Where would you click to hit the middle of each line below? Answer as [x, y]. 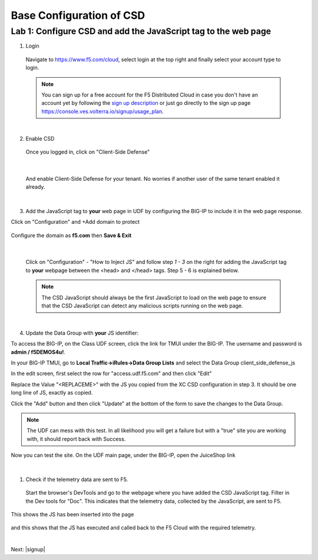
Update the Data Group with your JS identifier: [82, 333]
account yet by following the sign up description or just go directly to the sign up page [146, 103]
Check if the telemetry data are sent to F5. [77, 479]
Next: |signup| [28, 549]
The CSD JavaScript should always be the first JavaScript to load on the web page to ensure [154, 297]
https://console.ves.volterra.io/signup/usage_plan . [103, 111]
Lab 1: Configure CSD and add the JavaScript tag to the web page [141, 31]
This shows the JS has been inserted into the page [72, 515]
